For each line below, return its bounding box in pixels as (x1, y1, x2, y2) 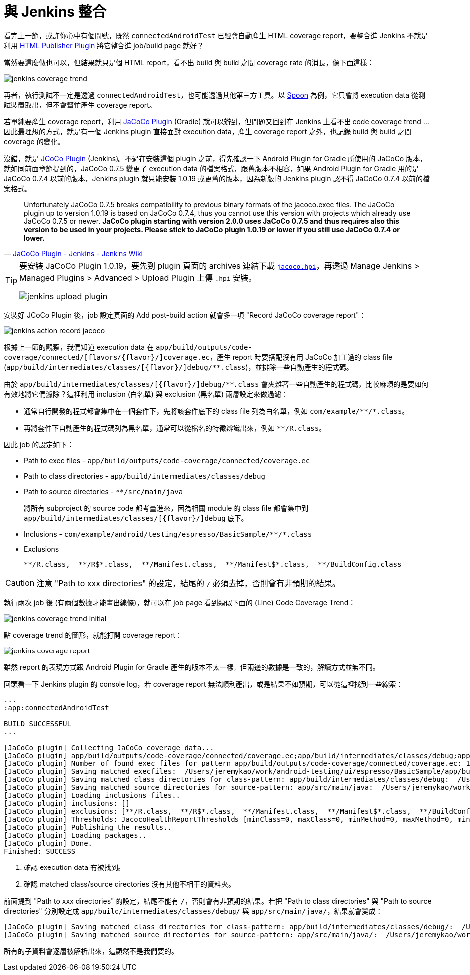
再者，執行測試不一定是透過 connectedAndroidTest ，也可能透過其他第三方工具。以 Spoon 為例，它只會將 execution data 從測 (4, 90, 426, 99)
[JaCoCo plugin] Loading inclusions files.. (4, 791, 181, 799)
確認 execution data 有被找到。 (24, 863, 125, 871)
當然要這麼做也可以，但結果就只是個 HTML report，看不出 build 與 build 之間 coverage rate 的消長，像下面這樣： (4, 58, 374, 67)
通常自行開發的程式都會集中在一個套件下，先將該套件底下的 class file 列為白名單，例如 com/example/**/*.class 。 (24, 406, 409, 415)
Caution (5, 577, 35, 588)
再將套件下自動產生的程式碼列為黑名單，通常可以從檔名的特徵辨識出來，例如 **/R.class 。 (24, 423, 326, 432)
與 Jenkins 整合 (4, 3, 106, 20)
